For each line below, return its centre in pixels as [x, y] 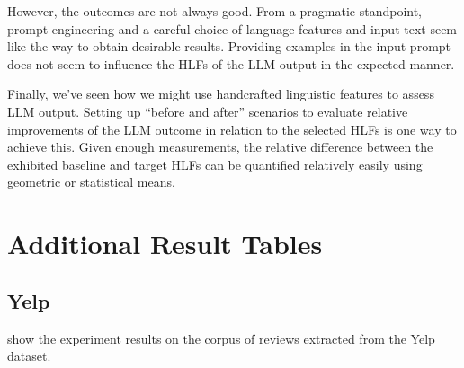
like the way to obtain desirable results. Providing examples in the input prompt [229, 46]
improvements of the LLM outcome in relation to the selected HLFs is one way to [232, 129]
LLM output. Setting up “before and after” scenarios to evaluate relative [208, 111]
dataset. [29, 356]
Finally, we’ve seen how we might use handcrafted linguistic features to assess [221, 94]
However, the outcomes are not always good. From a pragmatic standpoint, [215, 11]
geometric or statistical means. [91, 182]
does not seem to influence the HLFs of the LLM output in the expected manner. [231, 63]
